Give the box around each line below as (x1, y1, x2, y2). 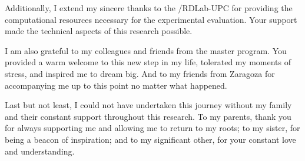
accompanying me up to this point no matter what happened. (5, 79, 227, 91)
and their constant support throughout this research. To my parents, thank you (5, 110, 291, 122)
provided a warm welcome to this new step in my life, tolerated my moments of (5, 56, 291, 68)
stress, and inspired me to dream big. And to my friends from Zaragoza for (5, 67, 275, 79)
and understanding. (5, 145, 75, 157)
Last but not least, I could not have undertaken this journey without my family (5, 99, 292, 111)
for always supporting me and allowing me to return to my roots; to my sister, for (5, 122, 300, 134)
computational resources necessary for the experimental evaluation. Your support (5, 13, 297, 25)
